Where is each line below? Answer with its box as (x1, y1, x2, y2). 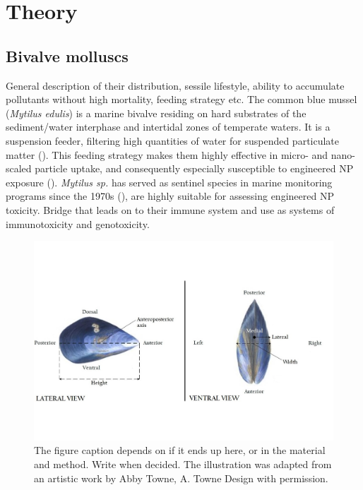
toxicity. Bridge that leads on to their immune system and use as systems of (6, 202, 335, 217)
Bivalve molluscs (6, 44, 129, 66)
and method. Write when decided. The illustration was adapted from (34, 456, 332, 471)
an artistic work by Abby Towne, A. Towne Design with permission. (34, 470, 328, 485)
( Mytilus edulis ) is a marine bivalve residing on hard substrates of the (6, 105, 307, 120)
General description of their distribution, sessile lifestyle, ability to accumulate (6, 78, 345, 92)
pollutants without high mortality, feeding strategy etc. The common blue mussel (6, 92, 357, 107)
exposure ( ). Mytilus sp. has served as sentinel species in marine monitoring (6, 174, 333, 189)
